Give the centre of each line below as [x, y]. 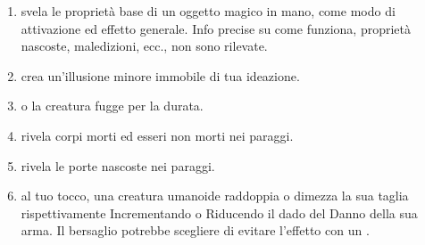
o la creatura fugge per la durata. [112, 106]
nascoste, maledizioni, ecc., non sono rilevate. [144, 46]
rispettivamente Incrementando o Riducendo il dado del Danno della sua [219, 212]
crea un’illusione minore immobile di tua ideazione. [160, 75]
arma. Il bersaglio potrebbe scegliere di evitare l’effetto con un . [195, 230]
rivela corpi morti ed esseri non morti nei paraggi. [157, 135]
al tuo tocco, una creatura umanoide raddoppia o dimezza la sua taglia [215, 196]
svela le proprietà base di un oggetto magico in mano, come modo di [208, 11]
